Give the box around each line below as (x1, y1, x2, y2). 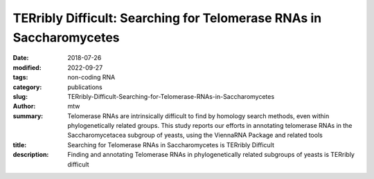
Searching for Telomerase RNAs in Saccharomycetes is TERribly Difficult (67, 140, 275, 149)
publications (67, 83, 103, 91)
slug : (12, 92, 28, 100)
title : (12, 140, 27, 149)
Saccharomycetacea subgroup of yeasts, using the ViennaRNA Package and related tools (67, 131, 323, 140)
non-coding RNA (67, 73, 116, 82)
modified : (12, 63, 42, 72)
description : (12, 151, 49, 159)
